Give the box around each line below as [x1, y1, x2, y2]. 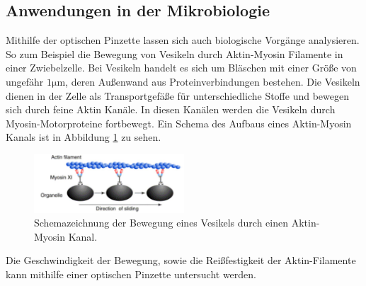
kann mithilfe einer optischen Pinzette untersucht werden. [6, 267, 256, 282]
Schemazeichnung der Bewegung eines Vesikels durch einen [34, 215, 289, 230]
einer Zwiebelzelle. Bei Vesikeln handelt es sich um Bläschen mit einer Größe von [6, 60, 357, 75]
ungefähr [6, 74, 44, 88]
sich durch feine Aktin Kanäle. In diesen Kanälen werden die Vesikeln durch [6, 102, 336, 117]
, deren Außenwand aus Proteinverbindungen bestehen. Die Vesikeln [65, 74, 360, 88]
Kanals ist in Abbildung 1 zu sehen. [6, 130, 161, 144]
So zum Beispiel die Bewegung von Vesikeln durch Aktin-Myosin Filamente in [6, 46, 343, 61]
